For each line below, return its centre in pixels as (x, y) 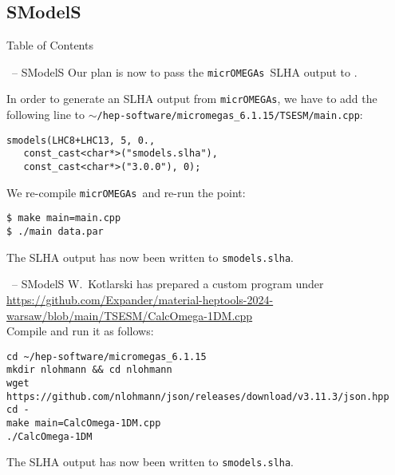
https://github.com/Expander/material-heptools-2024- (140, 299)
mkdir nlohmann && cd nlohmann (89, 370)
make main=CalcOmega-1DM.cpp (84, 424)
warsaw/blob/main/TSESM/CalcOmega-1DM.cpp (130, 315)
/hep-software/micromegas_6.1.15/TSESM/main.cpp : (230, 115)
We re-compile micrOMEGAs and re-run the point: (126, 192)
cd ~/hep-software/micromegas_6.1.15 (107, 356)
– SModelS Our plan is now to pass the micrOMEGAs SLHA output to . (184, 71)
